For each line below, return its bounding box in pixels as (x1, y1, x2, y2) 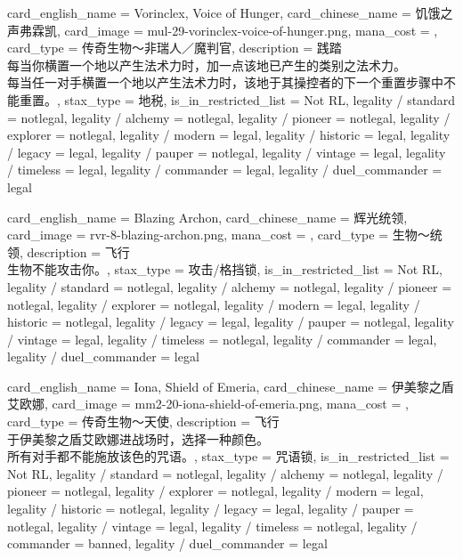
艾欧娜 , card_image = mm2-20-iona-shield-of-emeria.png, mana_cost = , (7, 394, 409, 413)
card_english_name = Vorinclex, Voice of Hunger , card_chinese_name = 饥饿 (7, 4, 441, 21)
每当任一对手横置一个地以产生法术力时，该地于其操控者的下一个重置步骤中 (7, 73, 443, 92)
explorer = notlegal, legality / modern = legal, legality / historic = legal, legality (7, 126, 451, 144)
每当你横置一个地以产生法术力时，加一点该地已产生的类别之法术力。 (7, 55, 406, 74)
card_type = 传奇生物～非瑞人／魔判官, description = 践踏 (7, 38, 342, 57)
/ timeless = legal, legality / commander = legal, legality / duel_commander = (7, 160, 443, 179)
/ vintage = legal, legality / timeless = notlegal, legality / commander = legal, (7, 329, 437, 348)
